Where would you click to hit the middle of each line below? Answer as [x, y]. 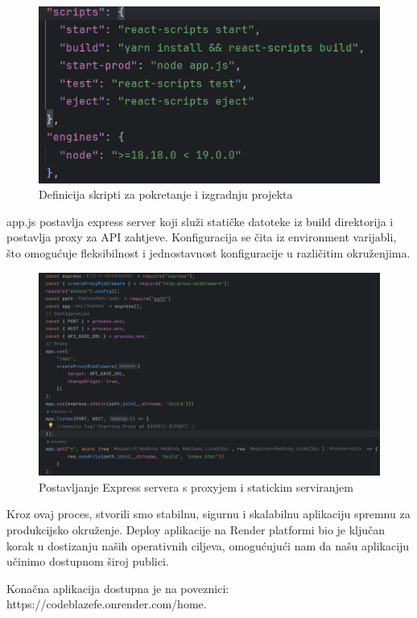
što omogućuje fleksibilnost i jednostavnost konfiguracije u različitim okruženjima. [208, 253]
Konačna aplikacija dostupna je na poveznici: [118, 588]
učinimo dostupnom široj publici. [88, 561]
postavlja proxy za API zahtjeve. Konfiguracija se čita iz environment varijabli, [202, 237]
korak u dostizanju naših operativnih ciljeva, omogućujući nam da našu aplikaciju [208, 545]
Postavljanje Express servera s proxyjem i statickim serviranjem [196, 486]
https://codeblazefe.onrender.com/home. [107, 604]
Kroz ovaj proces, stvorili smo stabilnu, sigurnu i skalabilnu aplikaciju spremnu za [208, 514]
